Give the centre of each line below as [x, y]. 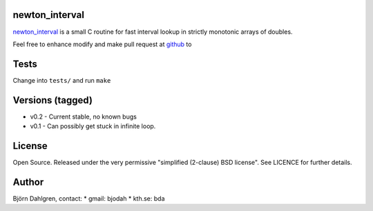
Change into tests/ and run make [62, 80]
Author [28, 182]
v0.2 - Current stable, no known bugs [84, 117]
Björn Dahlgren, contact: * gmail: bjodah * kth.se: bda [89, 198]
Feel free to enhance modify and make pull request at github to [102, 44]
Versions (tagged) [53, 100]
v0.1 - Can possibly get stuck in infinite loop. [93, 126]
